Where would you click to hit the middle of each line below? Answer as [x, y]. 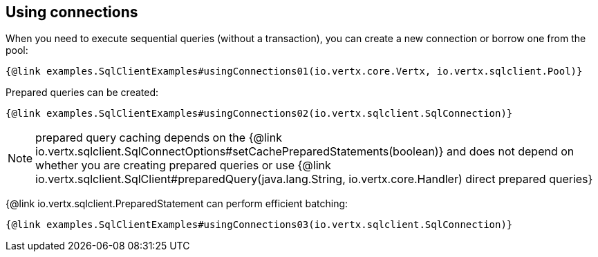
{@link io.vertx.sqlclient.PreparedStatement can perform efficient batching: [177, 204]
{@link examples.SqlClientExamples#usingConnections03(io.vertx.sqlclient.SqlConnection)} [259, 225]
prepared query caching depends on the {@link [159, 138]
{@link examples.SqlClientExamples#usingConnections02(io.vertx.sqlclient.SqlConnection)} [259, 114]
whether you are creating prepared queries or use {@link [183, 165]
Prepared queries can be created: [82, 93]
